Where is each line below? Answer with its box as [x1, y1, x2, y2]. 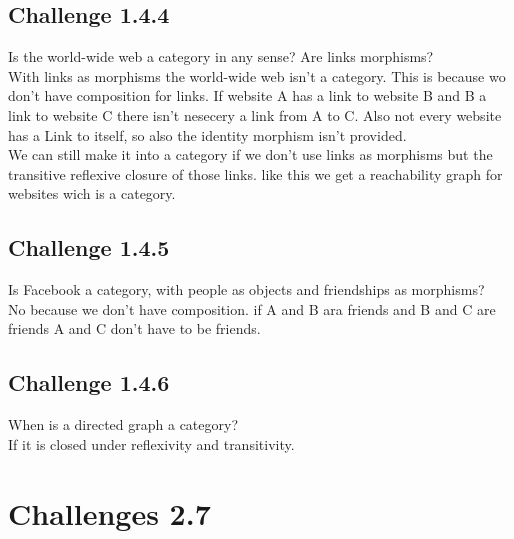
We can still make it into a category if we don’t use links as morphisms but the [8, 144, 493, 165]
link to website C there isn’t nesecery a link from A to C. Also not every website [8, 104, 502, 125]
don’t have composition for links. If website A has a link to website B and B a [8, 85, 487, 106]
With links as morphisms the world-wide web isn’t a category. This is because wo [8, 65, 506, 86]
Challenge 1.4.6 [8, 367, 170, 398]
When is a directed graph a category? [8, 414, 239, 435]
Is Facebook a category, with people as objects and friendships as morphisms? [8, 279, 485, 300]
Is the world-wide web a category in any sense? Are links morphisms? [8, 46, 434, 67]
